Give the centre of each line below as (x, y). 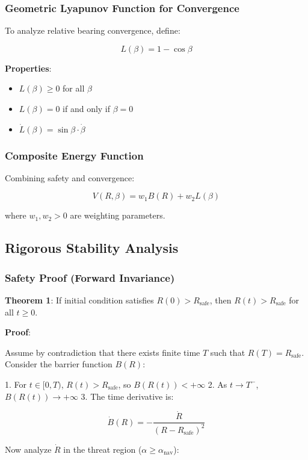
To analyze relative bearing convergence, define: (93, 30)
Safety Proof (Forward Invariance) (90, 277)
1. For (16, 384)
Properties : (28, 68)
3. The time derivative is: (127, 396)
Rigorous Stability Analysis (92, 248)
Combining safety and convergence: (70, 177)
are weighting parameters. (118, 215)
